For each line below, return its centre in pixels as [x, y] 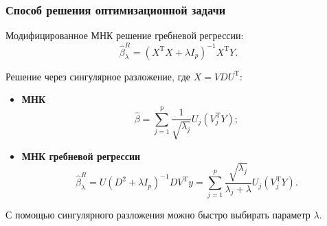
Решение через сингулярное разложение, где [98, 76]
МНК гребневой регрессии [81, 156]
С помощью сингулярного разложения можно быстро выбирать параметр [158, 215]
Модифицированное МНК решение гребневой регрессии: [125, 35]
